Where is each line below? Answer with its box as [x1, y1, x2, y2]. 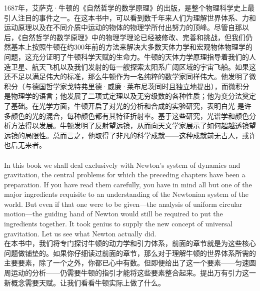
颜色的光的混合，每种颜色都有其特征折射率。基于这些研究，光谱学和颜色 [10, 110, 249, 121]
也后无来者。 [4, 140, 46, 150]
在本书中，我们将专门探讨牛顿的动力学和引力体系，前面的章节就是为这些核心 [4, 238, 256, 248]
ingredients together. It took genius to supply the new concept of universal [4, 218, 232, 229]
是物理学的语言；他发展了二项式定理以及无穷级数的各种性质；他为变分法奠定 [4, 91, 256, 101]
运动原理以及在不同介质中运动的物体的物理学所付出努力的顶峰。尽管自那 [4, 22, 242, 33]
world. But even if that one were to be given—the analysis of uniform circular [4, 198, 242, 209]
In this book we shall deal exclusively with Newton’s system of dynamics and [4, 159, 240, 170]
